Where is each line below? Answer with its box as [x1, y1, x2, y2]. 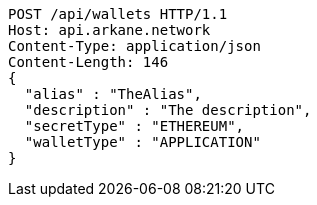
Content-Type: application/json [8, 38, 261, 54]
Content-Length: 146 [8, 54, 169, 70]
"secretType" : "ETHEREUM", [24, 118, 245, 134]
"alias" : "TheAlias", [24, 86, 202, 102]
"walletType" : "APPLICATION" [24, 134, 261, 150]
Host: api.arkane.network [8, 22, 211, 38]
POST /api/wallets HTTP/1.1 [8, 6, 228, 22]
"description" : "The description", [24, 102, 312, 118]
